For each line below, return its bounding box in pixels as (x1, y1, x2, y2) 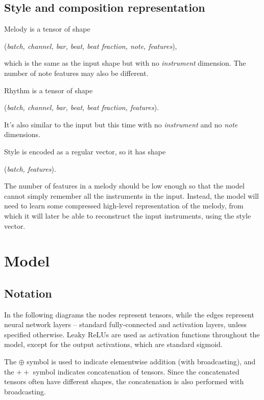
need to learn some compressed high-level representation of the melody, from (4, 200, 244, 211)
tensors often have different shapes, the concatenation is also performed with (4, 376, 244, 387)
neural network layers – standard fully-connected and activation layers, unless (4, 319, 247, 330)
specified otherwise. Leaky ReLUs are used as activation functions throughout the (4, 329, 260, 339)
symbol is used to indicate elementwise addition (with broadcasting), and (27, 356, 256, 367)
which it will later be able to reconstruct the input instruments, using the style (4, 210, 251, 221)
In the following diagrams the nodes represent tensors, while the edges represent (4, 309, 254, 319)
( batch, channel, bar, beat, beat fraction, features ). (4, 102, 159, 113)
